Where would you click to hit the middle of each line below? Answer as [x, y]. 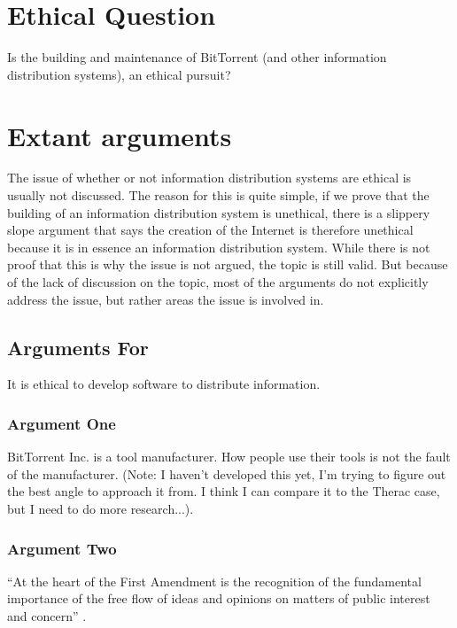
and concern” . [47, 615]
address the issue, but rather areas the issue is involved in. [166, 299]
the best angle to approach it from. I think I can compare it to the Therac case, [224, 491]
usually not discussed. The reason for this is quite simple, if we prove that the [218, 195]
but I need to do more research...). [101, 508]
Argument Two [62, 548]
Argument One [62, 423]
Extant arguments [120, 135]
